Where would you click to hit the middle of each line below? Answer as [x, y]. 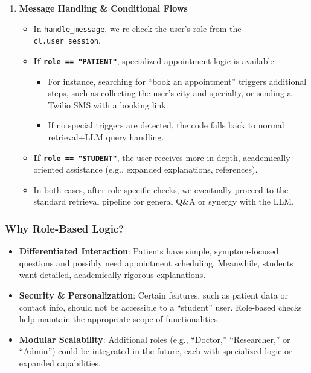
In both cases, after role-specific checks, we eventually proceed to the [161, 189]
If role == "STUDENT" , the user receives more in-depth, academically [162, 157]
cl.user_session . [67, 40]
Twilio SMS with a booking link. [108, 104]
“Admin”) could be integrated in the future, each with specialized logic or [155, 351]
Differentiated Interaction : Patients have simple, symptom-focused [149, 251]
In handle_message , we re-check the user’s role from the [137, 28]
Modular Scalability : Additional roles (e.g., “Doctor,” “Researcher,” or [155, 339]
